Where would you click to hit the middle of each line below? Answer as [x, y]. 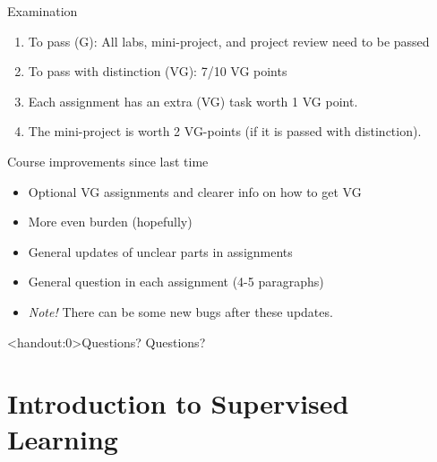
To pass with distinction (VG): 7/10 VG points [158, 71]
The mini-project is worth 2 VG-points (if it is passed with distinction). [225, 131]
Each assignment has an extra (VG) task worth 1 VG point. [193, 101]
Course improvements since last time [108, 161]
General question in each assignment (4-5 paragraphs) [176, 282]
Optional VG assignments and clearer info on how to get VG [195, 191]
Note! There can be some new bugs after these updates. [180, 311]
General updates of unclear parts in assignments [160, 251]
